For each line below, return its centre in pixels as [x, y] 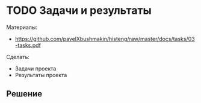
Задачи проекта [36, 68]
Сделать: [18, 57]
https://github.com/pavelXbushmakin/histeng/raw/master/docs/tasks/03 [105, 39]
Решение [24, 94]
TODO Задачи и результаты [79, 11]
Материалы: [22, 27]
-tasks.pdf [28, 45]
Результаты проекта [41, 75]
